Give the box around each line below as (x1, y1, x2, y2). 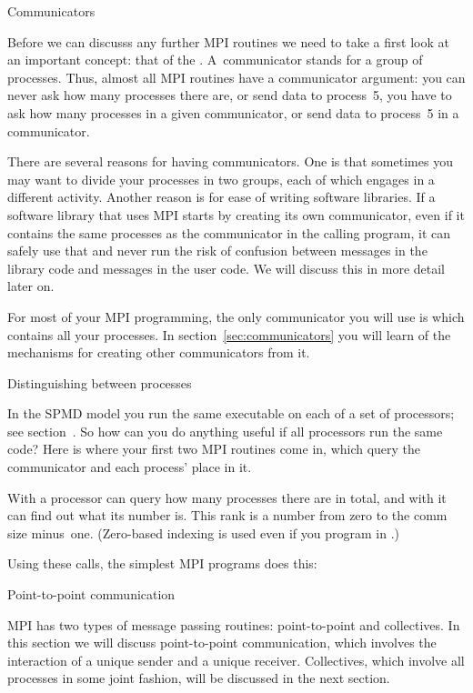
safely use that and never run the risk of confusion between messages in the (7, 241, 428, 260)
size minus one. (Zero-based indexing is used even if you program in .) (7, 523, 399, 542)
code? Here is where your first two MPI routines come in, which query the (7, 439, 421, 458)
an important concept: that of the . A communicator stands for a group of (7, 50, 423, 69)
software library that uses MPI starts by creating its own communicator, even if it (7, 205, 465, 224)
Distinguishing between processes (7, 373, 192, 392)
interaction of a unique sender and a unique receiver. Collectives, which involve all (7, 650, 465, 669)
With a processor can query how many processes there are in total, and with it (7, 487, 447, 507)
